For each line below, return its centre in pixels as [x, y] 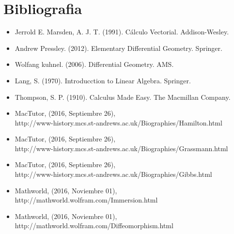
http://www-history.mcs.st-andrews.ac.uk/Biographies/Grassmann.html [121, 148]
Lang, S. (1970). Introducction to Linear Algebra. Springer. [103, 80]
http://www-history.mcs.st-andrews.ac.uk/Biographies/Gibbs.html [113, 174]
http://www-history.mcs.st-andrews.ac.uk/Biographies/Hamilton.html [118, 122]
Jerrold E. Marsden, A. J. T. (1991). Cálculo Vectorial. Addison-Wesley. [122, 32]
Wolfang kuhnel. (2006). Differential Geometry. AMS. [94, 64]
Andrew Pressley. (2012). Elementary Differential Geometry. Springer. [118, 48]
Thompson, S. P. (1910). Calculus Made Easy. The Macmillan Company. [123, 97]
